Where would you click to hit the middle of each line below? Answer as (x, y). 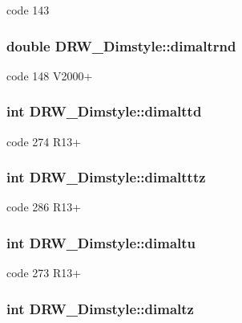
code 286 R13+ (44, 207)
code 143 (28, 10)
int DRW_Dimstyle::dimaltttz (106, 177)
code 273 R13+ (44, 273)
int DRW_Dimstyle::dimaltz (100, 308)
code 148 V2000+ (50, 75)
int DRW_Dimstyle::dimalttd (104, 111)
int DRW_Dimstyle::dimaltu (101, 242)
